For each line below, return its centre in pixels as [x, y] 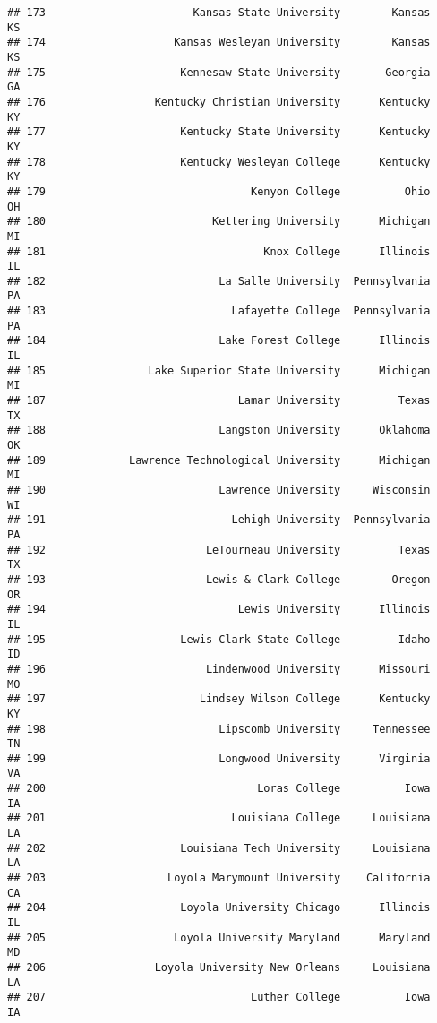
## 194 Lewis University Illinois [219, 610]
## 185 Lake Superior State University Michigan [219, 370]
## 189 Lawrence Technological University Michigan [219, 460]
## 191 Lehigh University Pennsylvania [219, 520]
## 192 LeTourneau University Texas [219, 550]
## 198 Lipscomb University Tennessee [219, 729]
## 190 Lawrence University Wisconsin [219, 490]
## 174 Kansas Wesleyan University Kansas [219, 43]
